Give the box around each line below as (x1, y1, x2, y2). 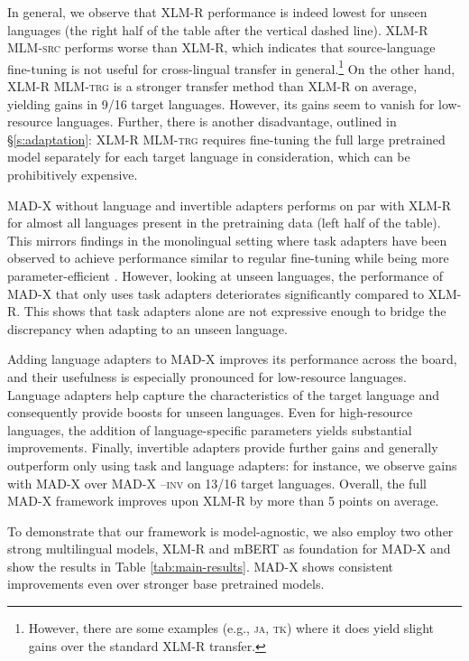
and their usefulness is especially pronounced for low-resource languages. (7, 367, 407, 386)
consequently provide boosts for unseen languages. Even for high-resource (7, 403, 413, 422)
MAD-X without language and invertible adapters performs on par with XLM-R (7, 195, 452, 214)
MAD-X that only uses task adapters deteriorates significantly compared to (7, 284, 425, 303)
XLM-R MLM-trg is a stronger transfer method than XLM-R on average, (7, 77, 418, 96)
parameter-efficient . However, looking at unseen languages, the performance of (7, 265, 443, 284)
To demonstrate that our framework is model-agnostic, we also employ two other (7, 521, 454, 540)
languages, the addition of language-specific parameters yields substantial (7, 420, 412, 439)
